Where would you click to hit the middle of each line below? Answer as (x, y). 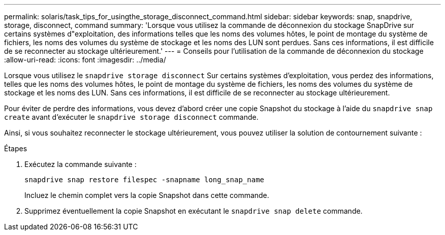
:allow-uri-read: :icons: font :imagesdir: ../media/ (85, 60)
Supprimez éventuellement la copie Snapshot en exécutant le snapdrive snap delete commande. (194, 211)
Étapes (16, 148)
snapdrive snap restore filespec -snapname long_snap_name (145, 180)
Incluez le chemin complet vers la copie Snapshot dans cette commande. (147, 195)
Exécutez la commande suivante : (81, 164)
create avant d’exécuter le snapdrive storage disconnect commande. (131, 117)
